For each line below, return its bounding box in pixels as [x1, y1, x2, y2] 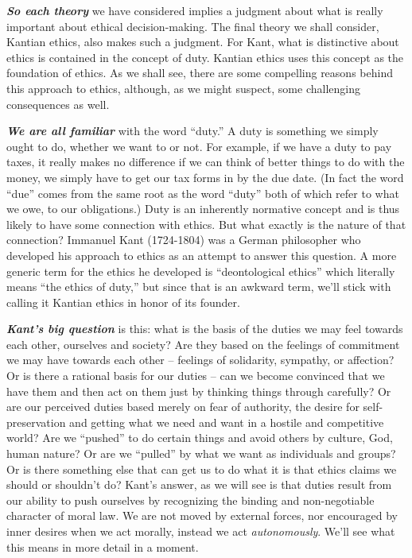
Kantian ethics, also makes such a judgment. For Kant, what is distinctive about [6, 33, 399, 50]
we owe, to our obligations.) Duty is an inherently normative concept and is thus [6, 200, 400, 217]
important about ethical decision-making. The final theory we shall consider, [6, 17, 379, 34]
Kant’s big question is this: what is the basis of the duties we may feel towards [6, 320, 403, 337]
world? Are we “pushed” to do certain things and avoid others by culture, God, [6, 429, 393, 446]
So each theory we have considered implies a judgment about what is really [6, 2, 383, 18]
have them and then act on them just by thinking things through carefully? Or [6, 382, 391, 399]
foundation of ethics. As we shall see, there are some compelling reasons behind [6, 64, 393, 81]
